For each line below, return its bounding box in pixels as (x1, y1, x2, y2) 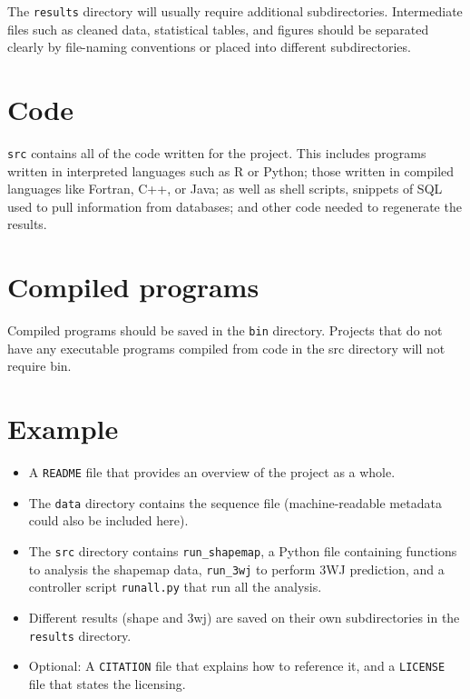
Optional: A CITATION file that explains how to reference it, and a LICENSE (28, 656, 446, 675)
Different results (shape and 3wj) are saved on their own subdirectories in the (28, 607, 460, 626)
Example (7, 410, 119, 447)
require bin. (7, 356, 72, 375)
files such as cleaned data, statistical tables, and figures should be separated (7, 19, 429, 38)
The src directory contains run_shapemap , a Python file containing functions (28, 542, 457, 560)
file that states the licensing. (28, 674, 186, 693)
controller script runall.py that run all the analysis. (28, 577, 322, 596)
